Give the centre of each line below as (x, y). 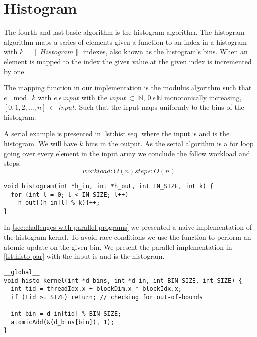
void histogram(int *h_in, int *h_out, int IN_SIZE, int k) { (109, 186)
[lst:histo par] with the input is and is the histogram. (84, 256)
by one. (15, 71)
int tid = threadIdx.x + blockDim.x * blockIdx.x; (96, 289)
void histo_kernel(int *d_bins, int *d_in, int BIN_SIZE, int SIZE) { (123, 281)
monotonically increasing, (203, 97)
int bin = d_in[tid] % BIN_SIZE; (66, 314)
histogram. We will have (41, 143)
